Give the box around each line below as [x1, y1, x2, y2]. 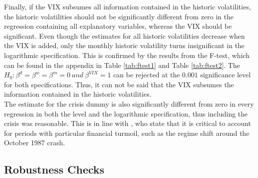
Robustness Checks [4, 162, 104, 177]
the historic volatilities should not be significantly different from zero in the [4, 11, 234, 21]
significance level [200, 69, 251, 80]
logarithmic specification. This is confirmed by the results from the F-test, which [4, 50, 250, 60]
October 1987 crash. [4, 137, 65, 148]
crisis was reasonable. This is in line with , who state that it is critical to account [4, 118, 251, 128]
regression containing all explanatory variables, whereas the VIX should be [4, 21, 232, 31]
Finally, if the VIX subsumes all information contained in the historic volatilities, [4, 1, 251, 11]
